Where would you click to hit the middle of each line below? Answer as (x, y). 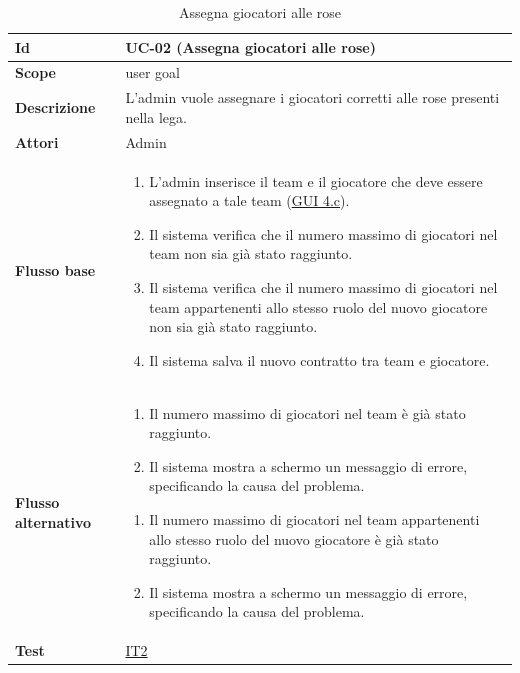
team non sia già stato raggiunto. (251, 253)
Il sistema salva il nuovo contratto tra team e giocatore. (319, 359)
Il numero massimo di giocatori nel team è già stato (307, 412)
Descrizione (55, 107)
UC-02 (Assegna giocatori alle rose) (250, 46)
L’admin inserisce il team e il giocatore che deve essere (316, 180)
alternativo (53, 521)
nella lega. (156, 116)
